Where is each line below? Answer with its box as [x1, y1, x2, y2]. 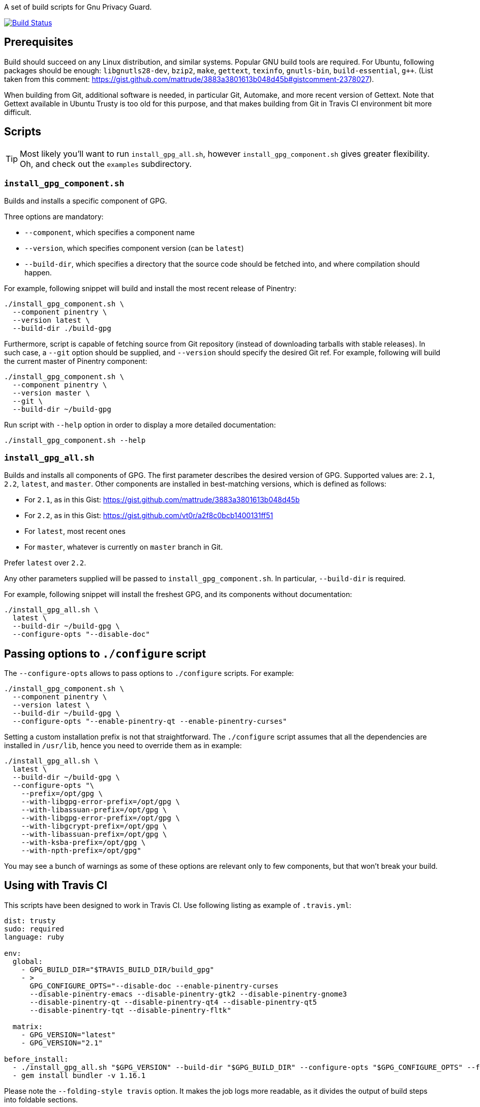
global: [12, 957, 43, 966]
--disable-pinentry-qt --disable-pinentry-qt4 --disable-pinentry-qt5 [29, 998, 317, 1006]
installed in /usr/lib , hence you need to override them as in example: [4, 741, 242, 750]
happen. [24, 268, 52, 277]
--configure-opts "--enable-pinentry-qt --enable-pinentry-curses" [12, 717, 287, 726]
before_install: [4, 1055, 69, 1063]
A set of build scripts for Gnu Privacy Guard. [4, 3, 152, 11]
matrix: [12, 1022, 43, 1031]
